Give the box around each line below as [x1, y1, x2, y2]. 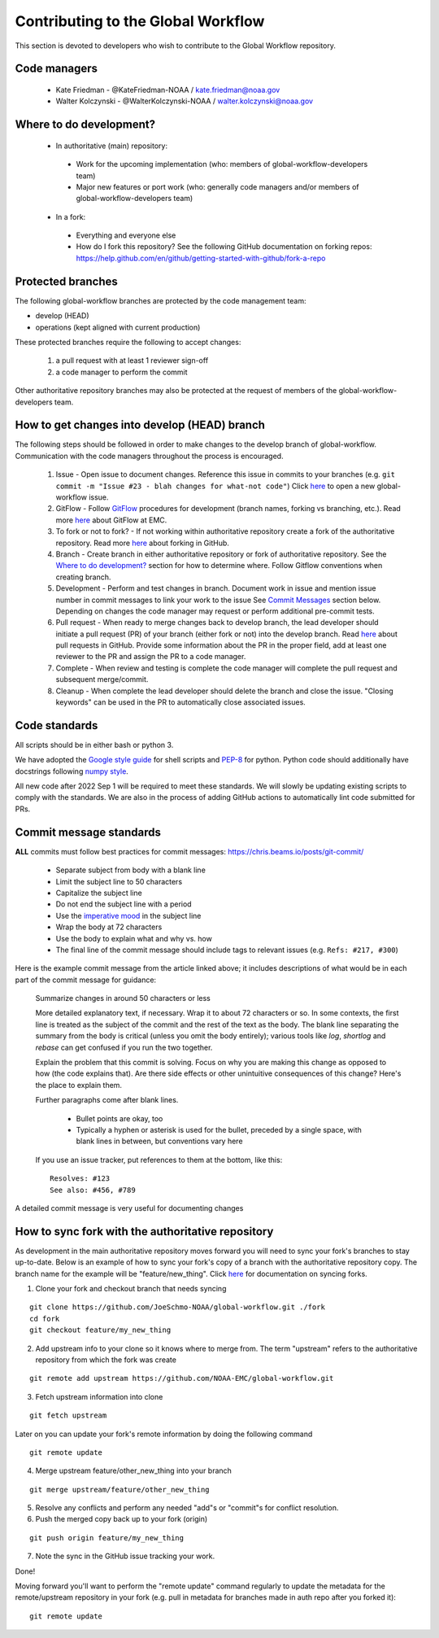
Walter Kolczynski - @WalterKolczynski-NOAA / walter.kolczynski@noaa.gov [55, 96, 313, 106]
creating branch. [55, 572, 111, 582]
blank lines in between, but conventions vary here [76, 1136, 243, 1147]
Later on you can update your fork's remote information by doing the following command [15, 1429, 313, 1439]
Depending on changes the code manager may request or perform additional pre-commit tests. [55, 606, 376, 616]
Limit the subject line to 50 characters [55, 876, 183, 886]
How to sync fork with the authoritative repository [15, 1225, 274, 1238]
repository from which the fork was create [35, 1355, 176, 1365]
